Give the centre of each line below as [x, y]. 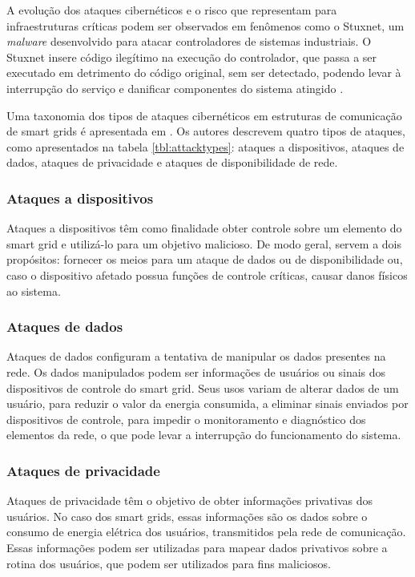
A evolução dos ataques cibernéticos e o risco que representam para [172, 10]
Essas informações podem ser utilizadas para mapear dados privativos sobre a [197, 547]
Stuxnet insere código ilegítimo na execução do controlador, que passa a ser [192, 56]
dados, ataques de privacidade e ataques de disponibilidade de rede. [172, 162]
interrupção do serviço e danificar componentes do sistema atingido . [175, 88]
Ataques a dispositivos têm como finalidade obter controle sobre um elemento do [204, 228]
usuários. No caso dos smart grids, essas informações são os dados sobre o [187, 516]
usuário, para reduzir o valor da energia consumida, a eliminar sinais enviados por [207, 403]
